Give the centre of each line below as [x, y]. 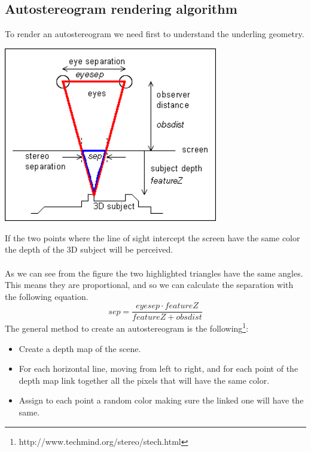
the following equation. [47, 296]
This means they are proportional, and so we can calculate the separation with [149, 285]
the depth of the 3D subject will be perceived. [89, 249]
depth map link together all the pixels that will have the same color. [144, 380]
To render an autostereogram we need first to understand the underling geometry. [155, 34]
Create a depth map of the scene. [80, 348]
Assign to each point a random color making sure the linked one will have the [161, 400]
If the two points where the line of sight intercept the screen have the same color [153, 237]
